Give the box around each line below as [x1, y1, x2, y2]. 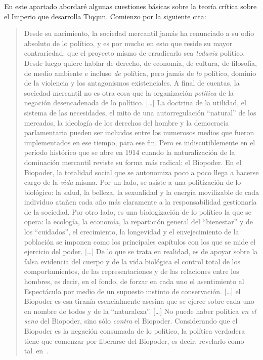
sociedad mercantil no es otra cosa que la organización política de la [24, 87, 234, 98]
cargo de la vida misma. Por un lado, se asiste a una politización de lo [24, 177, 241, 187]
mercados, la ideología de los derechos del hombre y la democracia [24, 117, 229, 128]
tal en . [24, 345, 49, 356]
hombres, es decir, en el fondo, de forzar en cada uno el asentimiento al [24, 276, 244, 287]
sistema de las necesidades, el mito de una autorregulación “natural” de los [24, 107, 256, 117]
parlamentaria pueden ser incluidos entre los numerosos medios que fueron [24, 127, 254, 138]
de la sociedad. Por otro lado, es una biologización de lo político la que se [24, 206, 252, 217]
